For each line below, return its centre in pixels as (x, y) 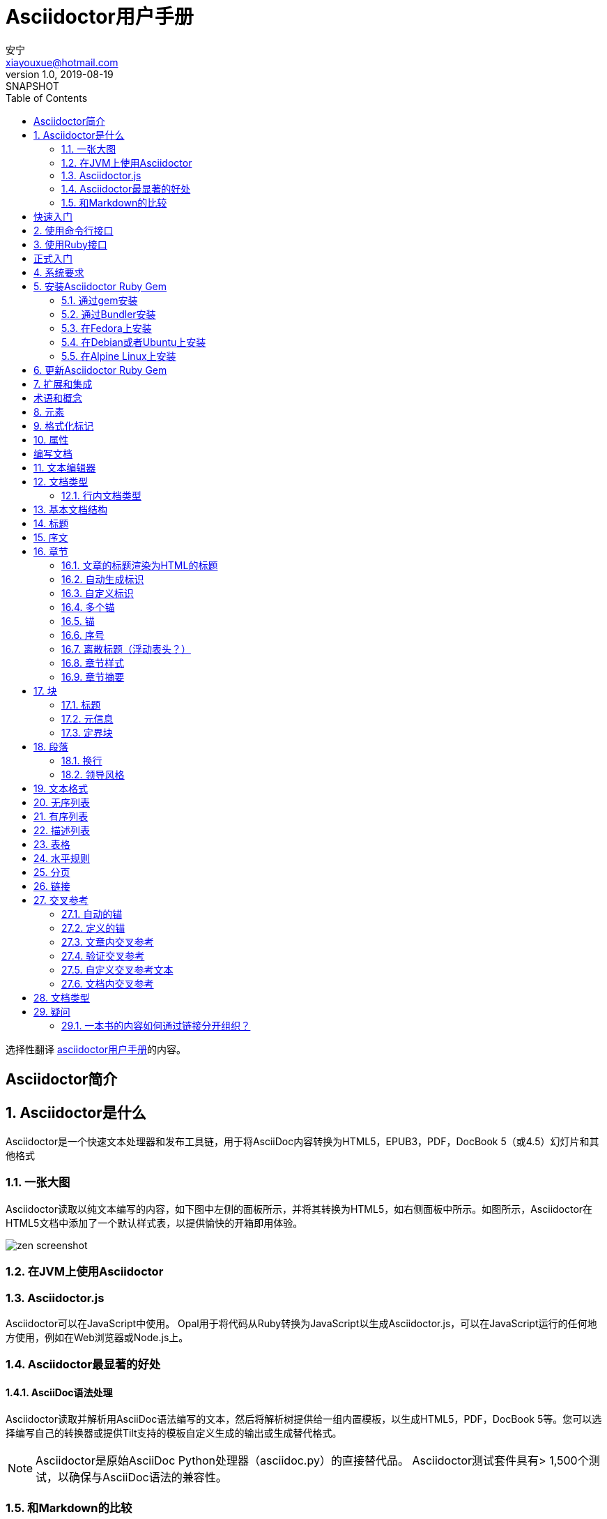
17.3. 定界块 (87, 732)
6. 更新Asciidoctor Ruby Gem (100, 370)
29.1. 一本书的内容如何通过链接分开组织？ (156, 1025)
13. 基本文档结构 (70, 509)
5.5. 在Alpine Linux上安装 (119, 356)
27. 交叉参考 (61, 900)
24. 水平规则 (62, 858)
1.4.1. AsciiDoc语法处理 (59, 1392)
